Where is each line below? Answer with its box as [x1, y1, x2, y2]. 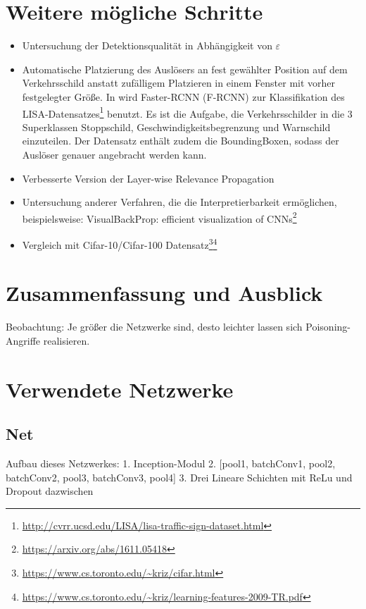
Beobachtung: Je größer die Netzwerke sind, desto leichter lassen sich [6, 319, 303, 334]
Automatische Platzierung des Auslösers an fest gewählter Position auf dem [22, 61, 348, 76]
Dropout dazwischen [6, 484, 94, 498]
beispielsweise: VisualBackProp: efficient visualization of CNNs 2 [22, 209, 297, 226]
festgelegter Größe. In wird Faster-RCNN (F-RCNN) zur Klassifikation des [22, 89, 345, 104]
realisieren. [43, 333, 90, 347]
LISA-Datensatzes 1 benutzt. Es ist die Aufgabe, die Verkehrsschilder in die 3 [22, 104, 353, 121]
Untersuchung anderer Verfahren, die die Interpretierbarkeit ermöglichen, [22, 195, 337, 209]
